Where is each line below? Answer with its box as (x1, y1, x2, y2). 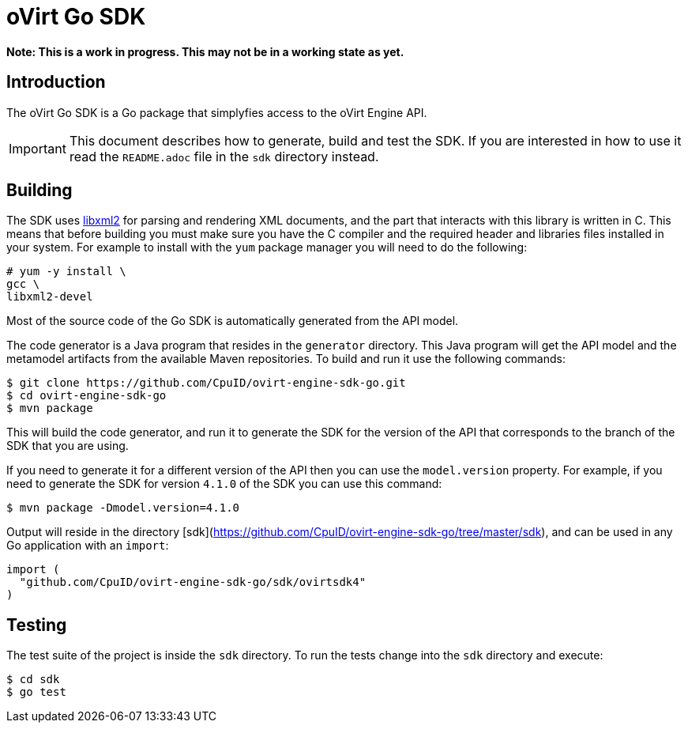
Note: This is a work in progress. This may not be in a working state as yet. (6, 44, 404, 59)
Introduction (6, 72, 106, 93)
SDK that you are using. (6, 439, 129, 453)
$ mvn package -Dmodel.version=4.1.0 (6, 501, 240, 515)
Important (9, 140, 66, 157)
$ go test (6, 686, 66, 699)
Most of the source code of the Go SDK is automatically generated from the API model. (6, 314, 459, 328)
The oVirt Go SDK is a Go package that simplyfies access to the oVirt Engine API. (6, 105, 427, 119)
